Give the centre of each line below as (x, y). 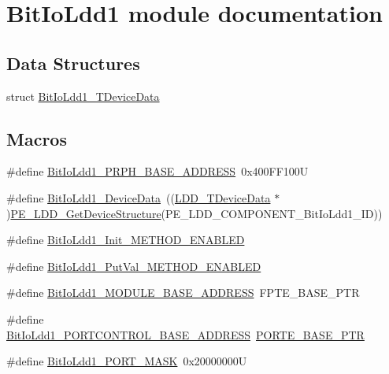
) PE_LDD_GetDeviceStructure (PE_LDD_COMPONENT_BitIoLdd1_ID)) (194, 213)
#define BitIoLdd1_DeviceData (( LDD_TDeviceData (139, 197)
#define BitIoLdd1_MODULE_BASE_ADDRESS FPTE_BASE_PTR (183, 293)
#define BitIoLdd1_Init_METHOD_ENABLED (126, 240)
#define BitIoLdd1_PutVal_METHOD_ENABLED (134, 266)
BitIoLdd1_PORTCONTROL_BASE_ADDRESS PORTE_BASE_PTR (185, 334)
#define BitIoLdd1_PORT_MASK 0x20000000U (127, 361)
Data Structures (73, 63)
